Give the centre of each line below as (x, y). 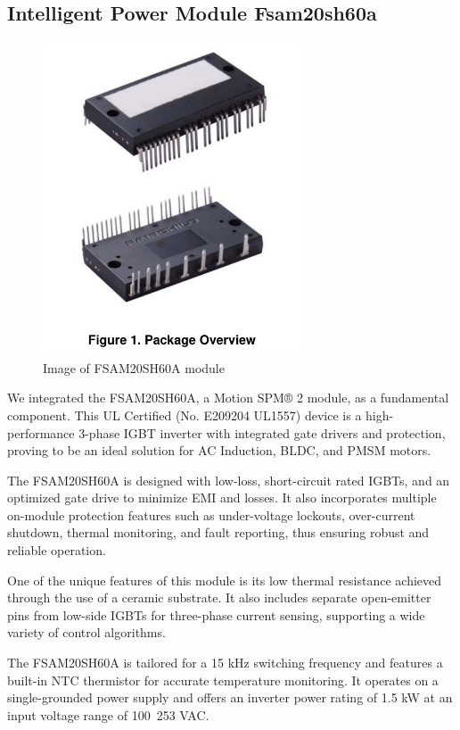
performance (41, 432)
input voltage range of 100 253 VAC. (108, 714)
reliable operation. (57, 550)
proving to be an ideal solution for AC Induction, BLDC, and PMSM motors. (219, 450)
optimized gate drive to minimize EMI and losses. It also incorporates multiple (222, 498)
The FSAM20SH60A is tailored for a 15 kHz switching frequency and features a (225, 663)
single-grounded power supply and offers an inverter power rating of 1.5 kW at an (230, 697)
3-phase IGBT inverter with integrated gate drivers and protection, (262, 432)
